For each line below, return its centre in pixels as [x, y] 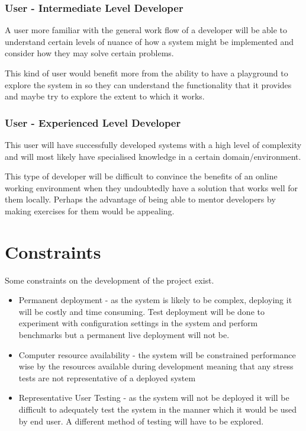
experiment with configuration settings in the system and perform [138, 323]
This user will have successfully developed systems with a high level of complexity [153, 144]
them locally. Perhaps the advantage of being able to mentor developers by [140, 199]
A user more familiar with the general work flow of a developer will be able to [146, 30]
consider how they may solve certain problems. [89, 53]
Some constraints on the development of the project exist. [109, 280]
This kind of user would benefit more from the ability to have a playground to [146, 73]
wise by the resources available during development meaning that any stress [156, 366]
